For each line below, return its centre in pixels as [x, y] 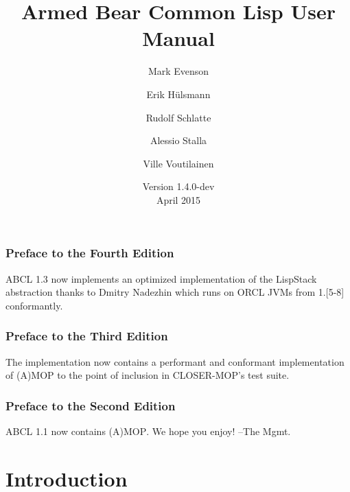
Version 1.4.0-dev [178, 186]
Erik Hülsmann [178, 94]
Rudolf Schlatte [178, 117]
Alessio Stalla [178, 140]
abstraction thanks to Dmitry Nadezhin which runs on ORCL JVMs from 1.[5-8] [175, 292]
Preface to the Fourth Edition [90, 253]
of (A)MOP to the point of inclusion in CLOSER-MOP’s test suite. [148, 375]
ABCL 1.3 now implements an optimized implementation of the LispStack [161, 278]
